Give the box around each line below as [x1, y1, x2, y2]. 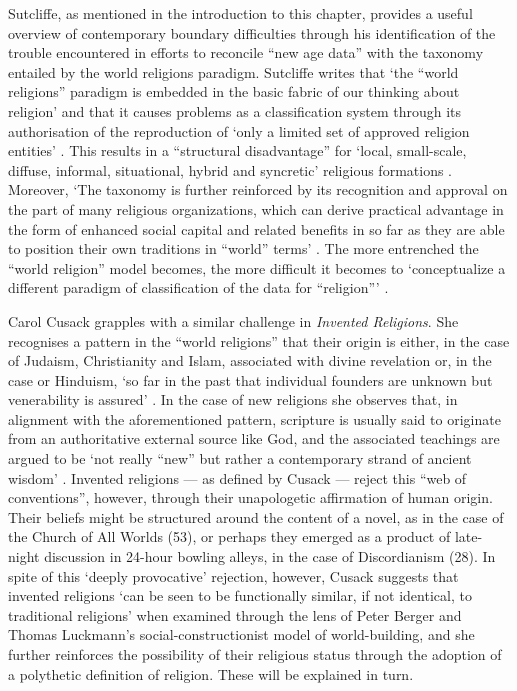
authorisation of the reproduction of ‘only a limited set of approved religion [8, 120, 470, 141]
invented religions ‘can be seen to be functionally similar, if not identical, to [8, 585, 472, 606]
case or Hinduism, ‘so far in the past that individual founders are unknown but [8, 369, 493, 390]
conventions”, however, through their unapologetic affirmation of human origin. [8, 487, 493, 508]
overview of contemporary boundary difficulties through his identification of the [8, 22, 496, 43]
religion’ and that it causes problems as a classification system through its [8, 100, 462, 121]
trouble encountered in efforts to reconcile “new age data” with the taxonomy [8, 42, 484, 63]
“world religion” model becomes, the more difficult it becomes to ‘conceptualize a [8, 257, 506, 278]
